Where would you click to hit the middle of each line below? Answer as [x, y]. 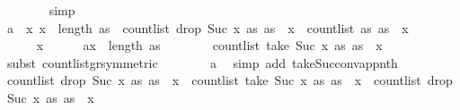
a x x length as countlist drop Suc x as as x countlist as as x [208, 27]
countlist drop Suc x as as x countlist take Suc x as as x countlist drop [230, 80]
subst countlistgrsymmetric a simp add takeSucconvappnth [202, 62]
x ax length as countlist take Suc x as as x [209, 45]
